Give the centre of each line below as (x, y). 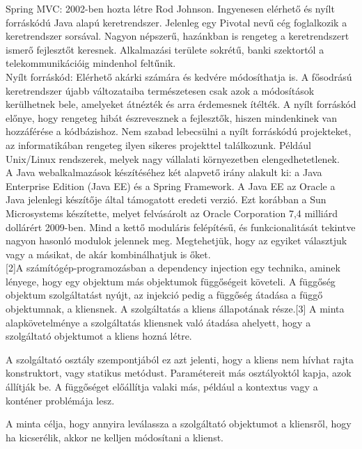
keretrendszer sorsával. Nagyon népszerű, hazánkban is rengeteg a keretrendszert (178, 36)
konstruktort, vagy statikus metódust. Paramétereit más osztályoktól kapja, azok (179, 373)
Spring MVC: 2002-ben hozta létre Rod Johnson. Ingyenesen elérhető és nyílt (170, 8)
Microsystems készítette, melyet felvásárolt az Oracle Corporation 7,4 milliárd (172, 213)
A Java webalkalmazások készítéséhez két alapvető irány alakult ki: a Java (164, 172)
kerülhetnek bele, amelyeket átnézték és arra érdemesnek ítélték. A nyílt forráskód (181, 104)
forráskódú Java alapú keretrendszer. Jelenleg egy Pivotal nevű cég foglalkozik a (176, 22)
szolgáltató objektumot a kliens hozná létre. (99, 336)
